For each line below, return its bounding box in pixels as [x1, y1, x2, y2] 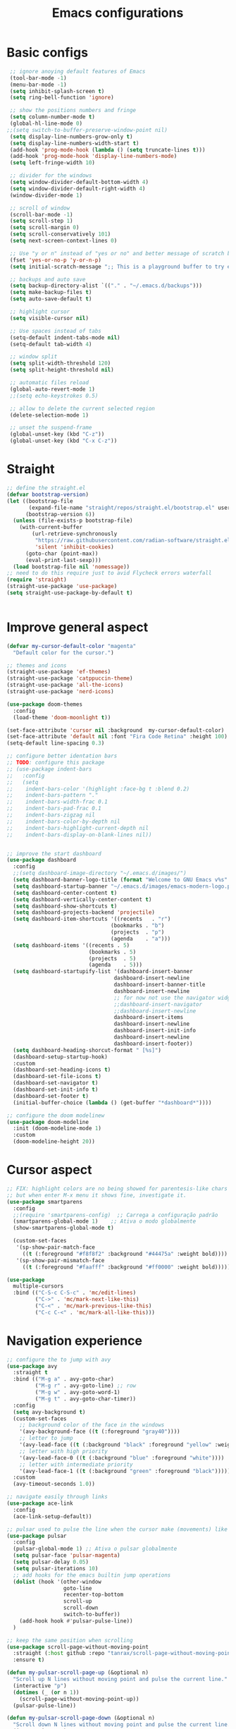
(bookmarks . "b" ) [111, 922, 165, 929]
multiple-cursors [13, 1283, 64, 1290]
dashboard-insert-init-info [113, 1027, 197, 1034]
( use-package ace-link [6, 1500, 73, 1507]
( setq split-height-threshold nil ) [9, 367, 114, 374]
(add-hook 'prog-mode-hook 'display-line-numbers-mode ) [9, 153, 178, 160]
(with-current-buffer [19, 524, 82, 531]
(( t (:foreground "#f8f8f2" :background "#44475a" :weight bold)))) [22, 1250, 228, 1257]
